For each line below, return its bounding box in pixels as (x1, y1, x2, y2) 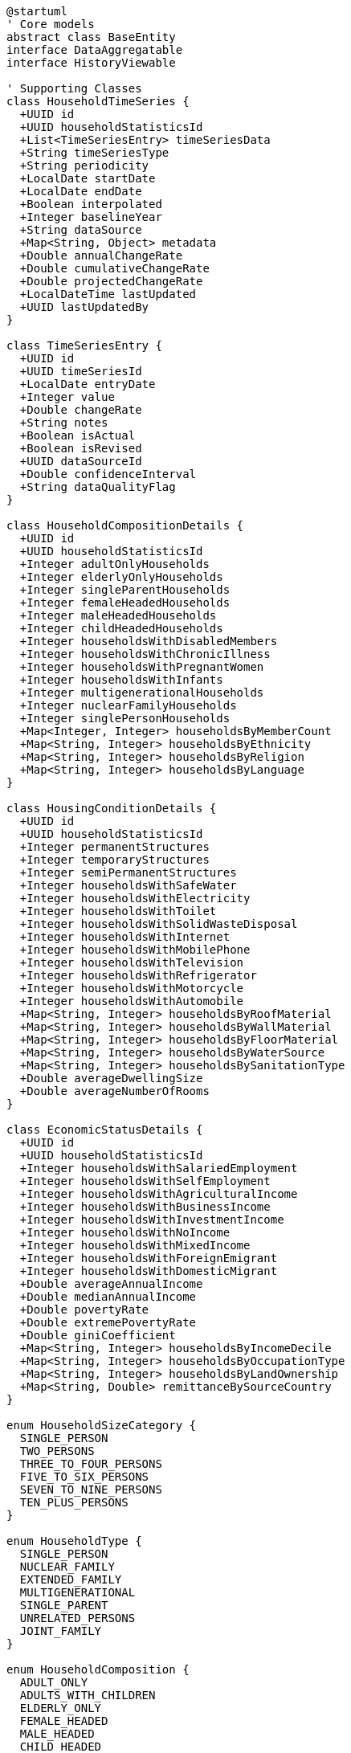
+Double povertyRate (19, 1303, 149, 1316)
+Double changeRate (19, 403, 142, 416)
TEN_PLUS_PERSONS (19, 1496, 129, 1509)
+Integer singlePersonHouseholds (19, 712, 231, 725)
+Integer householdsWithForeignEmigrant (19, 1252, 278, 1265)
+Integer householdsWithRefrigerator (19, 969, 257, 982)
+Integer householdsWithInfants (19, 673, 223, 686)
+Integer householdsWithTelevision (19, 956, 244, 969)
